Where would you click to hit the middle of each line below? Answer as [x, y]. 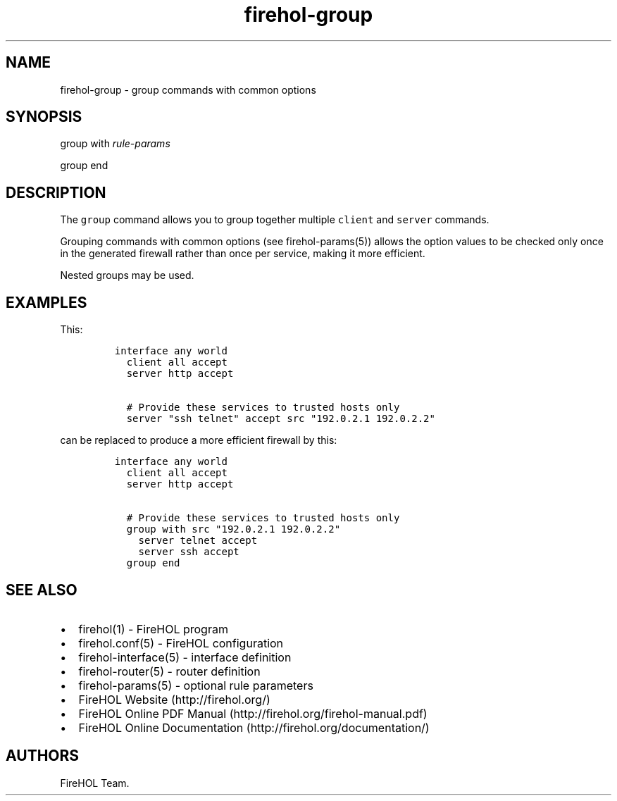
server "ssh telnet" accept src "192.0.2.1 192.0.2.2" [281, 419]
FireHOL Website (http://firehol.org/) [174, 699]
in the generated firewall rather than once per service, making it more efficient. [243, 254]
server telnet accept [198, 541]
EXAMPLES [46, 302]
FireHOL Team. [95, 783]
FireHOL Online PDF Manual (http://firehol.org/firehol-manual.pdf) [253, 713]
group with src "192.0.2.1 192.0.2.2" [233, 529]
